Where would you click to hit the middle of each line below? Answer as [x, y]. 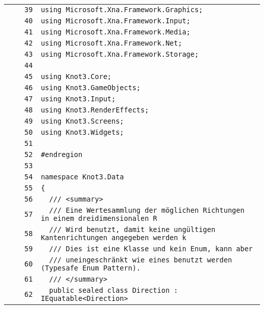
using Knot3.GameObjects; [91, 88]
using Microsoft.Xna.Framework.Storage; [120, 54]
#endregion [62, 154]
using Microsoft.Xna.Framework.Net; [111, 43]
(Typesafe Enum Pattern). [91, 268]
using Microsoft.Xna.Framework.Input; [116, 21]
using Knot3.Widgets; [82, 132]
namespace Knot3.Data [82, 177]
